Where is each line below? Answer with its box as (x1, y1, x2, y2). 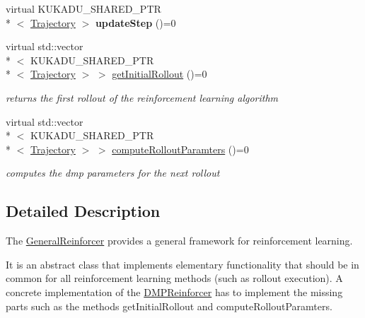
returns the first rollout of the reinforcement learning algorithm (6, 90, 279, 105)
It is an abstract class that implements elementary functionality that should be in (6, 257, 359, 271)
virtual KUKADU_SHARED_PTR (6, 1, 161, 16)
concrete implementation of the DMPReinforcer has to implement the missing (6, 284, 343, 299)
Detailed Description (6, 200, 161, 222)
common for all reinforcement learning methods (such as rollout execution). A (6, 271, 343, 285)
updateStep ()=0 (95, 15, 176, 30)
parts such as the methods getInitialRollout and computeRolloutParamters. (6, 298, 332, 313)
